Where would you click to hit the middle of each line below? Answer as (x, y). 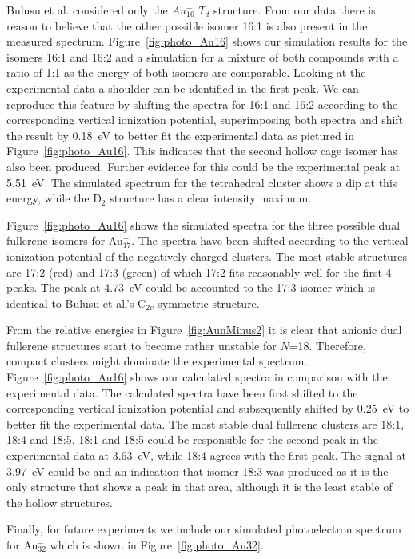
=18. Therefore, (327, 345)
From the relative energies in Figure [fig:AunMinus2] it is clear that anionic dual (204, 330)
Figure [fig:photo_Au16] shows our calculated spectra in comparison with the (197, 377)
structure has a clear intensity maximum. (211, 198)
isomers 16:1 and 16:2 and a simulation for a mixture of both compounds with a (203, 56)
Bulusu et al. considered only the (87, 10)
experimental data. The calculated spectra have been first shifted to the (182, 392)
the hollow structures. (60, 502)
